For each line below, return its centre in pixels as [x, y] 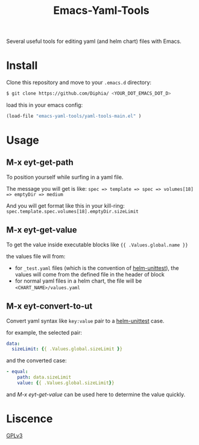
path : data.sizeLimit [44, 377]
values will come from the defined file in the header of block [90, 274]
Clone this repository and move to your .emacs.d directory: [79, 83]
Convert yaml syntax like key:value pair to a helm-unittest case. [85, 321]
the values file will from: [36, 256]
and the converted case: [37, 360]
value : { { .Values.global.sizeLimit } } [66, 383]
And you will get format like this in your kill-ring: [65, 205]
